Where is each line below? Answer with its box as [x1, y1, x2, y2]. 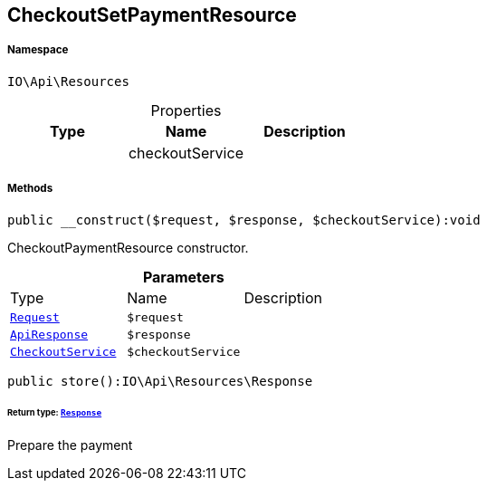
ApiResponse [10, 327, 89, 341]
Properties [150, 100, 222, 120]
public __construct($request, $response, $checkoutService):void [7, 212, 481, 227]
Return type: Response [7, 407, 102, 418]
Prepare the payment [7, 437, 133, 454]
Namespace [7, 43, 69, 57]
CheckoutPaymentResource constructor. [7, 239, 249, 255]
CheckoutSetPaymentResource [7, 4, 297, 26]
